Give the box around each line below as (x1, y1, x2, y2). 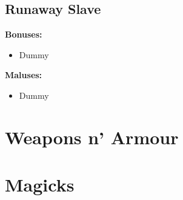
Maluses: (5, 68, 42, 81)
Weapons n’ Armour (5, 124, 179, 149)
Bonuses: (5, 28, 42, 41)
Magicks (5, 172, 75, 197)
